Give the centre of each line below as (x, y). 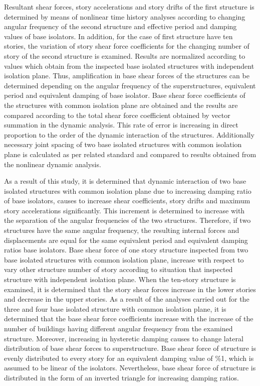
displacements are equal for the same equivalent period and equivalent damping (126, 240)
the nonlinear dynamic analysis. (53, 164)
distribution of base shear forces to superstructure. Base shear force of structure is (130, 348)
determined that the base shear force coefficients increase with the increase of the (129, 318)
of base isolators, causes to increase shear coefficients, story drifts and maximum (127, 201)
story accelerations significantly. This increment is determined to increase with (124, 210)
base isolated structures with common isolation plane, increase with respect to (124, 259)
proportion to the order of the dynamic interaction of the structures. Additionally (129, 134)
